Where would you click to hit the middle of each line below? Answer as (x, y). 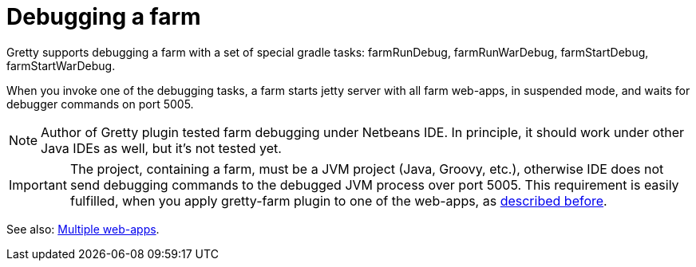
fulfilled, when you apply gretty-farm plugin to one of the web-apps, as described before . (338, 200)
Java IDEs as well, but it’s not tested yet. (161, 148)
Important (38, 185)
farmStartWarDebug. (61, 65)
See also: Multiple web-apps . (83, 229)
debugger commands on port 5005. (100, 104)
